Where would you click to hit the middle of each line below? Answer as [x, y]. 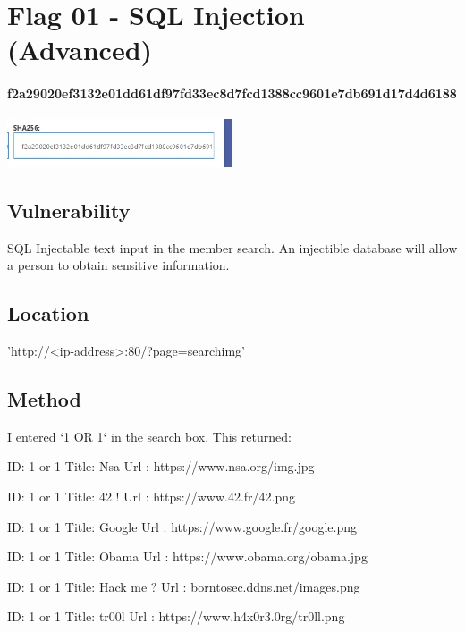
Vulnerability [69, 210]
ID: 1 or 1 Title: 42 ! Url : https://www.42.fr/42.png [152, 496]
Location [48, 313]
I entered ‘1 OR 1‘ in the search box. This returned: [149, 436]
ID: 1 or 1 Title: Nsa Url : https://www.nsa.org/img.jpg [161, 466]
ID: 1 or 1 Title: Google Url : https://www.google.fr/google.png [182, 526]
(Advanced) [80, 50]
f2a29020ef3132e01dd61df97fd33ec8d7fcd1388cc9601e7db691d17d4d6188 [232, 93]
